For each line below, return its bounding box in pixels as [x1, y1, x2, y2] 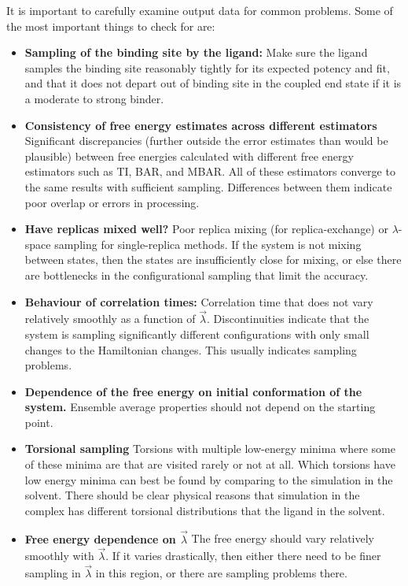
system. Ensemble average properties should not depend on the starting [24, 399, 376, 415]
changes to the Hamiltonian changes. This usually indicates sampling [24, 341, 357, 358]
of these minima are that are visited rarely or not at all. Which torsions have [24, 456, 395, 473]
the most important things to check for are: [6, 17, 215, 34]
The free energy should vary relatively [191, 530, 374, 547]
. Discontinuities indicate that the [207, 310, 369, 327]
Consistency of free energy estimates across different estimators [24, 117, 377, 133]
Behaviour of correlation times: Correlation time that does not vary [24, 293, 373, 310]
